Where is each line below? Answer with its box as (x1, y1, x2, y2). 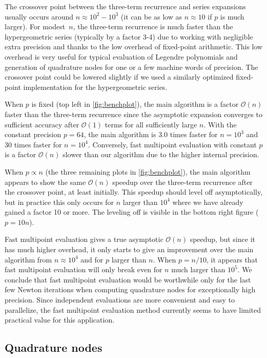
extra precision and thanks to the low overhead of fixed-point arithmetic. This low (5, 41, 263, 52)
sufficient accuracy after (5, 119, 79, 129)
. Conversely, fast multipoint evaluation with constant (88, 139, 257, 149)
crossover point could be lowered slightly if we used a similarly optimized (5, 71, 234, 82)
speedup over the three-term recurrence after (112, 176, 253, 187)
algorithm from (5, 254, 52, 265)
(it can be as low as (120, 11, 182, 22)
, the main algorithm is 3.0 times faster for (84, 129, 218, 140)
